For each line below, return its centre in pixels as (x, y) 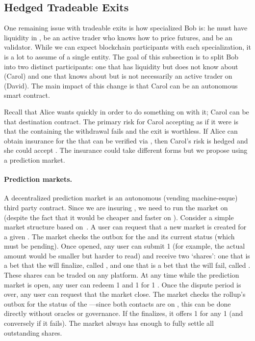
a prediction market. (35, 159)
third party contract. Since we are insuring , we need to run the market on (116, 207)
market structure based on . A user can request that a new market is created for (125, 227)
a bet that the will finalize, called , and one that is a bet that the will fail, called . (127, 265)
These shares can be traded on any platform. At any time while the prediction (122, 275)
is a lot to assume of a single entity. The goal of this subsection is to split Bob (121, 56)
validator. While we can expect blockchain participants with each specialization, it (127, 47)
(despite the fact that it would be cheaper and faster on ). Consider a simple (119, 217)
